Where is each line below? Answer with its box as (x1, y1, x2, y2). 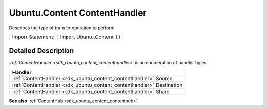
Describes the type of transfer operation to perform (9, 25, 115, 31)
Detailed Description (9, 47, 74, 55)
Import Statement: (12, 34, 55, 40)
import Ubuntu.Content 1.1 (60, 34, 120, 40)
